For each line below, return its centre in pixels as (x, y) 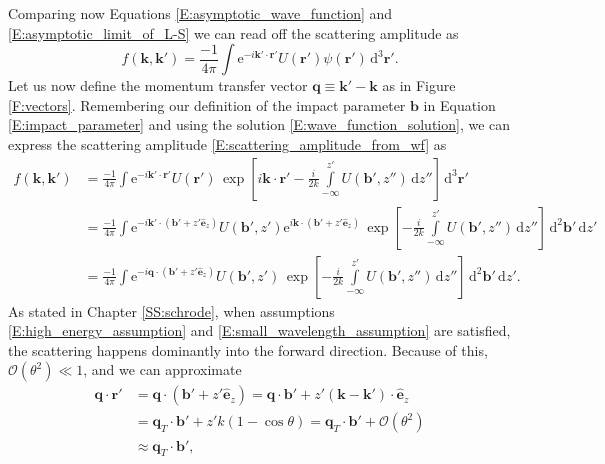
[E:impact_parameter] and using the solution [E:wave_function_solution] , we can (259, 124)
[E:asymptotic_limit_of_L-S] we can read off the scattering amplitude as (233, 32)
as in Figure (419, 85)
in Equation (459, 104)
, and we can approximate (162, 369)
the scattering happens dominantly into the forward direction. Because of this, (248, 349)
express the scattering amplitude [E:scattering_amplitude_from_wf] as (227, 143)
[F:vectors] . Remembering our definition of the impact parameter (207, 104)
